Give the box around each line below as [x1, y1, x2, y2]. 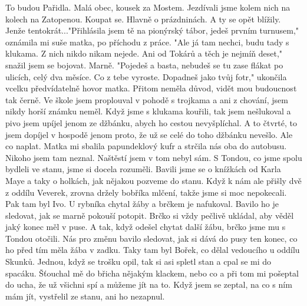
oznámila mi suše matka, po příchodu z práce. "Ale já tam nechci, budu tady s [5, 35, 289, 48]
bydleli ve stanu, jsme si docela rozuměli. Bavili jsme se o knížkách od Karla [5, 163, 281, 175]
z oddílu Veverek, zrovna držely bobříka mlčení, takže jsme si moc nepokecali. [5, 186, 287, 198]
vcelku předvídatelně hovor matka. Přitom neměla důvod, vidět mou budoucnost [5, 82, 297, 94]
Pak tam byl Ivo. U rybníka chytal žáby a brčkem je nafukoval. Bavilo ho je [5, 198, 279, 210]
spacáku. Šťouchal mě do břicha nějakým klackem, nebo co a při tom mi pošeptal [5, 266, 299, 279]
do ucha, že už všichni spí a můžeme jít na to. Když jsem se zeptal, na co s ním [5, 278, 292, 291]
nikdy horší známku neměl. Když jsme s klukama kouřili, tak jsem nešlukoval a [5, 105, 291, 117]
